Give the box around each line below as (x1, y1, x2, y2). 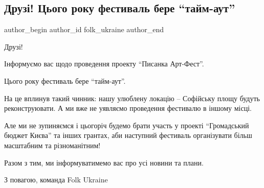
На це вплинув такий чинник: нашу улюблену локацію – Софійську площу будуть (4, 92, 260, 103)
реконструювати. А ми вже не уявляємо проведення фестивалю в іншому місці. (4, 103, 252, 113)
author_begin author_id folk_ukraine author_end (4, 24, 164, 35)
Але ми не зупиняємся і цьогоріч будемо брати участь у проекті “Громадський (4, 120, 249, 130)
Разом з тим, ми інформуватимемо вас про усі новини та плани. (4, 157, 204, 168)
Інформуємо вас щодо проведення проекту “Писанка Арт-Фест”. (4, 58, 204, 69)
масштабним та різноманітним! (4, 139, 101, 150)
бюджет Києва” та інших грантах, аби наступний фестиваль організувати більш (4, 130, 252, 140)
